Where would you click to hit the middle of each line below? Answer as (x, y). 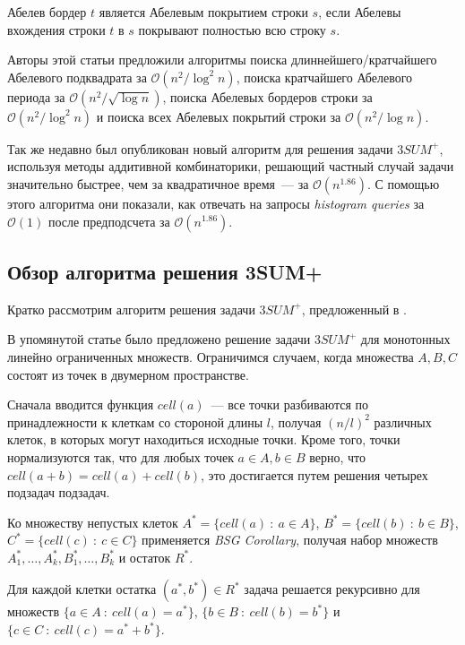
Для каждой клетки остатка (82, 589)
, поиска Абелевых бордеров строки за (267, 96)
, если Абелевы (360, 12)
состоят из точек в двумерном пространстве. (128, 374)
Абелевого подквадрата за (77, 77)
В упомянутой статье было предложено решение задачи (159, 339)
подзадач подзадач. (59, 492)
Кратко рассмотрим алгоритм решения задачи (131, 309)
